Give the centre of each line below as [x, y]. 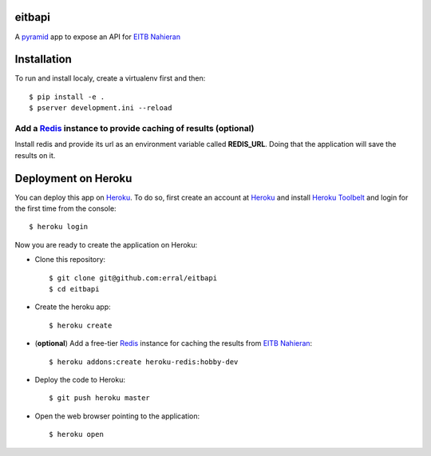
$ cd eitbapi [74, 289]
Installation [43, 59]
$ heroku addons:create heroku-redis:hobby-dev [144, 362]
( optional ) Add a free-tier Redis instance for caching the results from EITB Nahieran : [174, 343]
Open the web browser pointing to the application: [117, 416]
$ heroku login [59, 227]
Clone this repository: [70, 260]
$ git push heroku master [100, 398]
